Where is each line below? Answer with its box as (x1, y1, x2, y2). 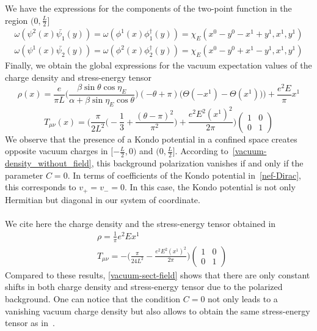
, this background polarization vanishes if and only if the (91, 156, 304, 169)
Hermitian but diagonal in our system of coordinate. (5, 193, 200, 206)
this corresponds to (5, 180, 76, 193)
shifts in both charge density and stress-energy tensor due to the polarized (5, 280, 283, 293)
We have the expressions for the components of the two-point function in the (5, 2, 292, 14)
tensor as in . (5, 316, 55, 329)
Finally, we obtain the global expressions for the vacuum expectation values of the (5, 59, 312, 72)
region (5, 13, 28, 26)
